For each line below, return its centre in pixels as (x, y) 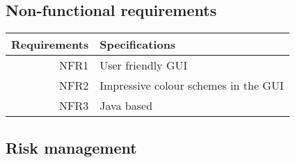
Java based (126, 106)
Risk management (71, 147)
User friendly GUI (144, 65)
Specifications (138, 44)
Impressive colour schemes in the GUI (192, 86)
